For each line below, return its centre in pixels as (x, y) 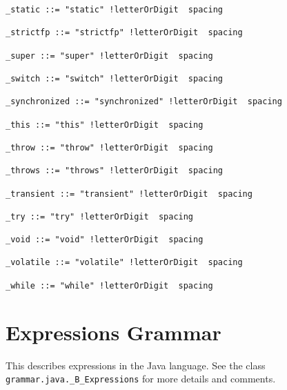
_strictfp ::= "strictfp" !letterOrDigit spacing (124, 33)
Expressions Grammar (113, 332)
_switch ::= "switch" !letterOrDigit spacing (114, 78)
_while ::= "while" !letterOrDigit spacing (109, 285)
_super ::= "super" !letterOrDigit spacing (109, 56)
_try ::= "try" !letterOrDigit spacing (100, 216)
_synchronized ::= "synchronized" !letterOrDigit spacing (144, 102)
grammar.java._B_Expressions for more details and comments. (141, 379)
